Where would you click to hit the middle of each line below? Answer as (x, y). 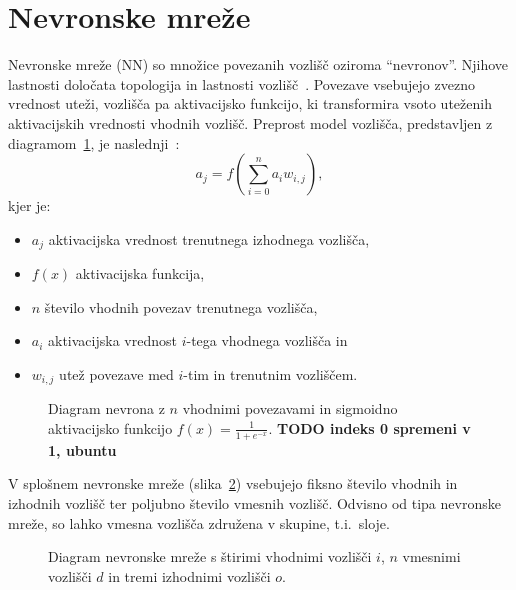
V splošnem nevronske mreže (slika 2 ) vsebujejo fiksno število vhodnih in (233, 483)
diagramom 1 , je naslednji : (94, 142)
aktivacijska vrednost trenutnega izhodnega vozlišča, (209, 238)
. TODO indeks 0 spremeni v (369, 427)
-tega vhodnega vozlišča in (267, 340)
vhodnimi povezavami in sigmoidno (290, 408)
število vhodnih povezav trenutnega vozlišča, (181, 306)
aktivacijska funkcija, (140, 273)
